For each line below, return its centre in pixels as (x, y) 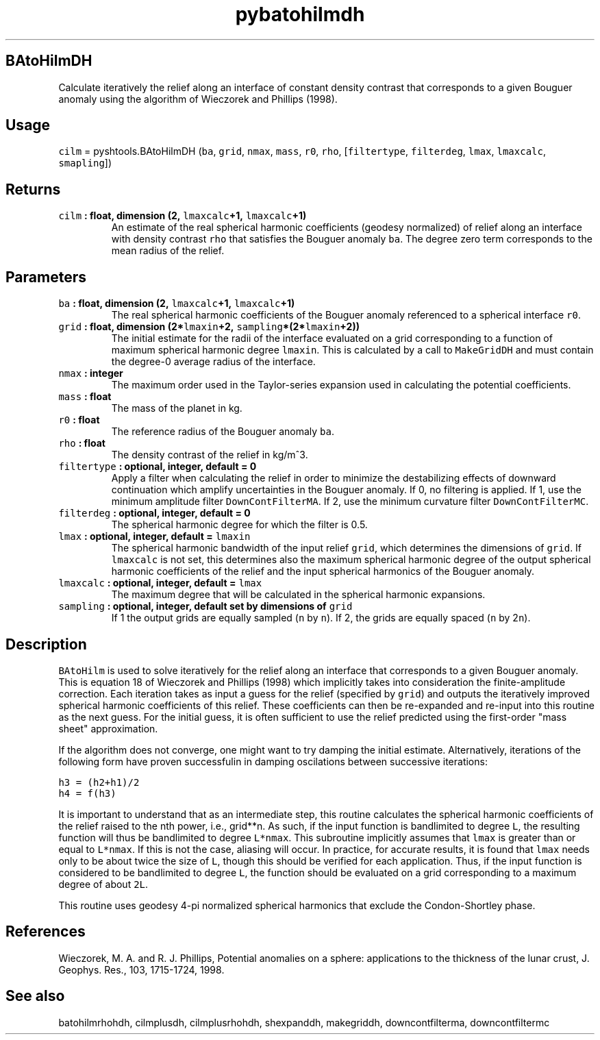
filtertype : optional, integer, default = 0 (158, 467)
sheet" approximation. (108, 728)
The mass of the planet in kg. (177, 408)
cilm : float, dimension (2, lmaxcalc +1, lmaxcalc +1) (183, 216)
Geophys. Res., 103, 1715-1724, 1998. (141, 969)
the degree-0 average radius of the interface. (213, 362)
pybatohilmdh (300, 14)
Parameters (46, 277)
